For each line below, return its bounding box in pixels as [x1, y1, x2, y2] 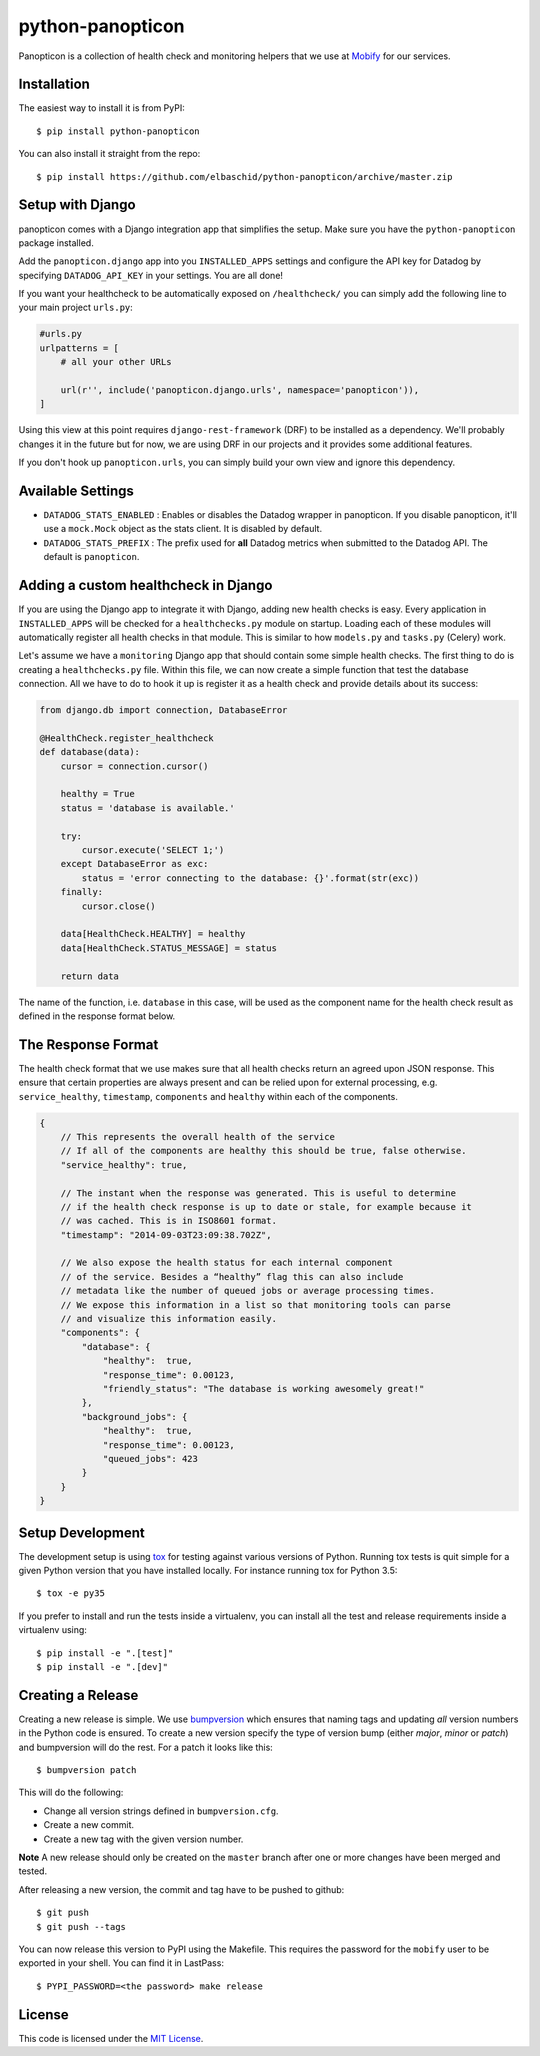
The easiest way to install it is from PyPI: [18, 102, 185, 114]
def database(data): [39, 746, 140, 758]
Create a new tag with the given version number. [43, 1833, 244, 1845]
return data [60, 970, 120, 982]
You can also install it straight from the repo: [18, 148, 201, 160]
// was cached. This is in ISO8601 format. [60, 1215, 277, 1227]
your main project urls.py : [18, 301, 134, 314]
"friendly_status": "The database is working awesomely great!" [102, 1383, 425, 1394]
